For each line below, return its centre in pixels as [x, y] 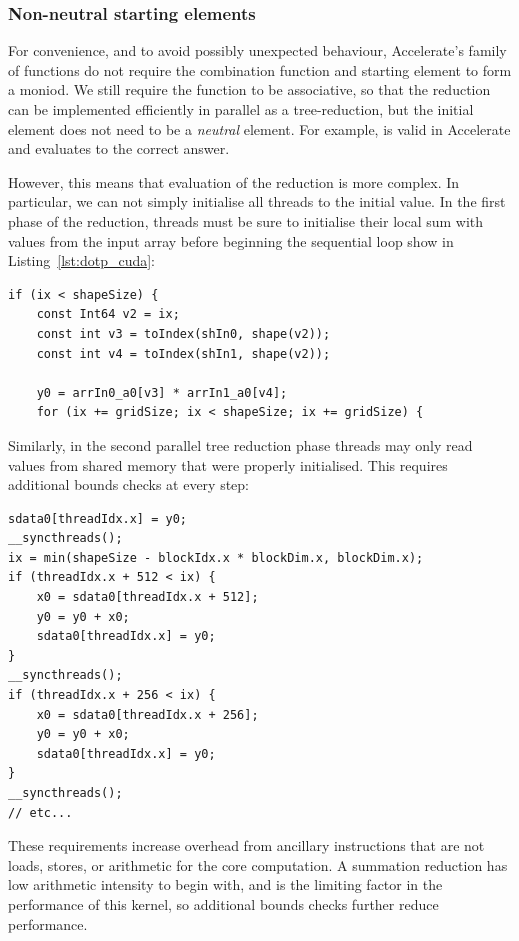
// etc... [40, 812]
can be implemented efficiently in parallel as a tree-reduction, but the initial [241, 109]
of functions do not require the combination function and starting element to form [260, 69]
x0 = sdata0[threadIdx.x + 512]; [147, 597]
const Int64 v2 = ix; [108, 314]
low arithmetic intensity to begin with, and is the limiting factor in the [225, 884]
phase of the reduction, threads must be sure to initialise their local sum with [246, 220]
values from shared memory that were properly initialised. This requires [228, 464]
